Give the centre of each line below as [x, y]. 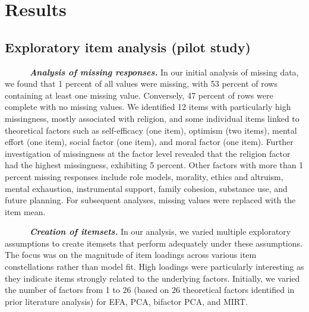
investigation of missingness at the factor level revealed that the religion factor [148, 153]
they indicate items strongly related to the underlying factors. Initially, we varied [152, 278]
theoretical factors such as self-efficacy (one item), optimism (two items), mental [151, 130]
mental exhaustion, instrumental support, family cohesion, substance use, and [146, 188]
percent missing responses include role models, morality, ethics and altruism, [144, 176]
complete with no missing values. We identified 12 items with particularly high [148, 107]
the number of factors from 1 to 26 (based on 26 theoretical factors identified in [150, 290]
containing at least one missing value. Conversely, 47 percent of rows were [139, 95]
